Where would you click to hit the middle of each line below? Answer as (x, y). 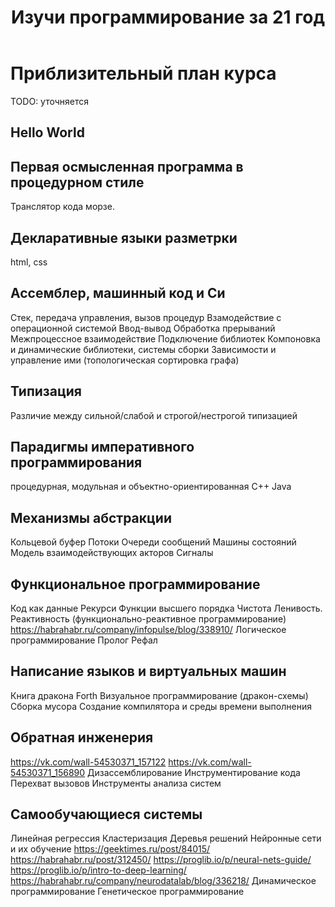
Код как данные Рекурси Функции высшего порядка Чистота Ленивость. (166, 608)
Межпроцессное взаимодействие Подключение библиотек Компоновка (165, 338)
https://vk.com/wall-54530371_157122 (88, 762)
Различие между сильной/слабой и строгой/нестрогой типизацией (154, 415)
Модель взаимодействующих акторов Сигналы (112, 553)
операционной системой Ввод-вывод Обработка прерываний (143, 328)
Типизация (46, 391)
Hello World (47, 132)
